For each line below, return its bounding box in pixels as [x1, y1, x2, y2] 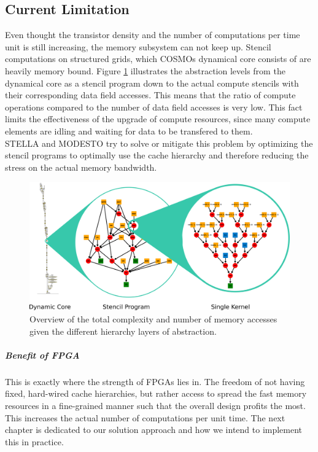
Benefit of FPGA [5, 348, 80, 361]
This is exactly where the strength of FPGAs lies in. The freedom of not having [5, 375, 305, 388]
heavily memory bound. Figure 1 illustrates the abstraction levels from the [5, 64, 285, 77]
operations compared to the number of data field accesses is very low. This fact [5, 100, 303, 113]
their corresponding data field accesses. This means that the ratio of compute [5, 88, 296, 101]
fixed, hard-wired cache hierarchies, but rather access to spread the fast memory [5, 387, 307, 400]
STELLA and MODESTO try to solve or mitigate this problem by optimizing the [5, 136, 313, 149]
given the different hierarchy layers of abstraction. [29, 324, 217, 337]
